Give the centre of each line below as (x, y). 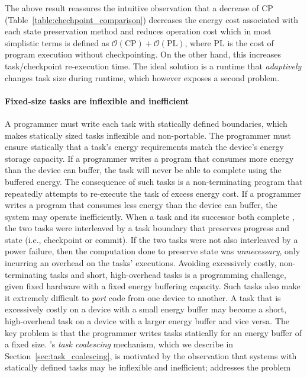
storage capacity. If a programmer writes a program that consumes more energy (149, 158)
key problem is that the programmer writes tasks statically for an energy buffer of (153, 332)
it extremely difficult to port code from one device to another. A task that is (143, 297)
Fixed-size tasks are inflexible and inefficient (97, 100)
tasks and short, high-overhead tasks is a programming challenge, (168, 274)
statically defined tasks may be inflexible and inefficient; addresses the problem (148, 367)
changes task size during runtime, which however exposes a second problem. (142, 77)
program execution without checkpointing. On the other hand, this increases (143, 54)
